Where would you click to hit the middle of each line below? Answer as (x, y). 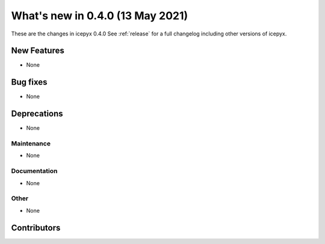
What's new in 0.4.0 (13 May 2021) (100, 16)
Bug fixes (29, 82)
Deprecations (37, 114)
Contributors (36, 227)
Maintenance (31, 144)
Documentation (34, 171)
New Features (38, 51)
